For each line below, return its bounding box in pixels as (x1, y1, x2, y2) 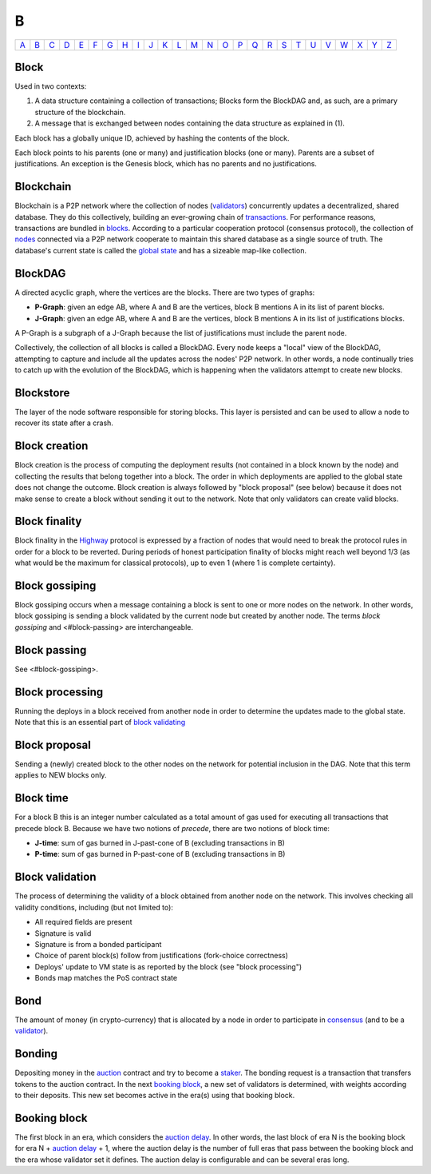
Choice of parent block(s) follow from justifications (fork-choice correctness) (34, 951, 289, 961)
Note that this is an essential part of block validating (14, 718, 186, 727)
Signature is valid (34, 928, 92, 938)
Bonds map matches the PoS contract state (34, 973, 178, 983)
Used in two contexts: (14, 82, 87, 91)
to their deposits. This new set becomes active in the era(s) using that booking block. (14, 1091, 295, 1100)
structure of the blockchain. (34, 107, 126, 117)
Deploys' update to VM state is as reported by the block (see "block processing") (34, 961, 302, 971)
